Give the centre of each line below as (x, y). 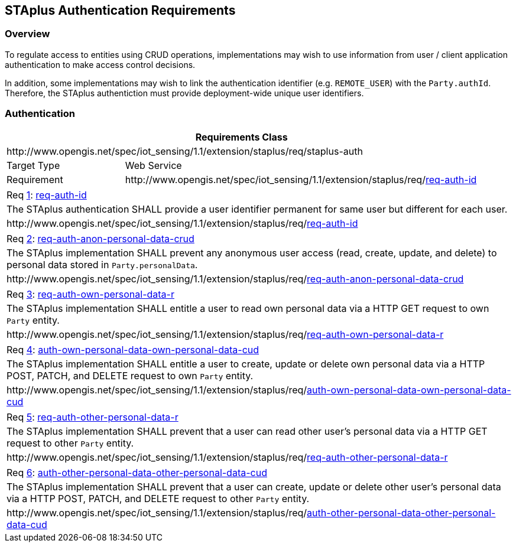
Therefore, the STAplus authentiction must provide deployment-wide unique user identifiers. (184, 93)
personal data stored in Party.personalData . (102, 264)
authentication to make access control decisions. (100, 64)
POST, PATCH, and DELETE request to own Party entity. (130, 375)
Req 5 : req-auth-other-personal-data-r (93, 417)
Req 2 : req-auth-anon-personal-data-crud (100, 238)
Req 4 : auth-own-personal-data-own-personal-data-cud (133, 349)
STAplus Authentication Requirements (120, 10)
